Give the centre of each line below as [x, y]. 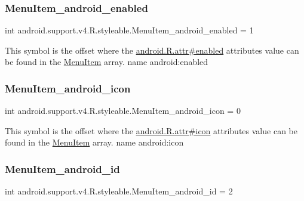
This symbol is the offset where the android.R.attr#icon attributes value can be [151, 130]
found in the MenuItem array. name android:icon [94, 142]
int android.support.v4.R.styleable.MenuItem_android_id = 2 [119, 191]
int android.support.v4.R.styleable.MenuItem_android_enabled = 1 [129, 30]
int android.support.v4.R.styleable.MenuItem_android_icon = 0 [123, 111]
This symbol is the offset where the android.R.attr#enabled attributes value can [152, 50]
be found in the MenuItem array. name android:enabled [107, 62]
